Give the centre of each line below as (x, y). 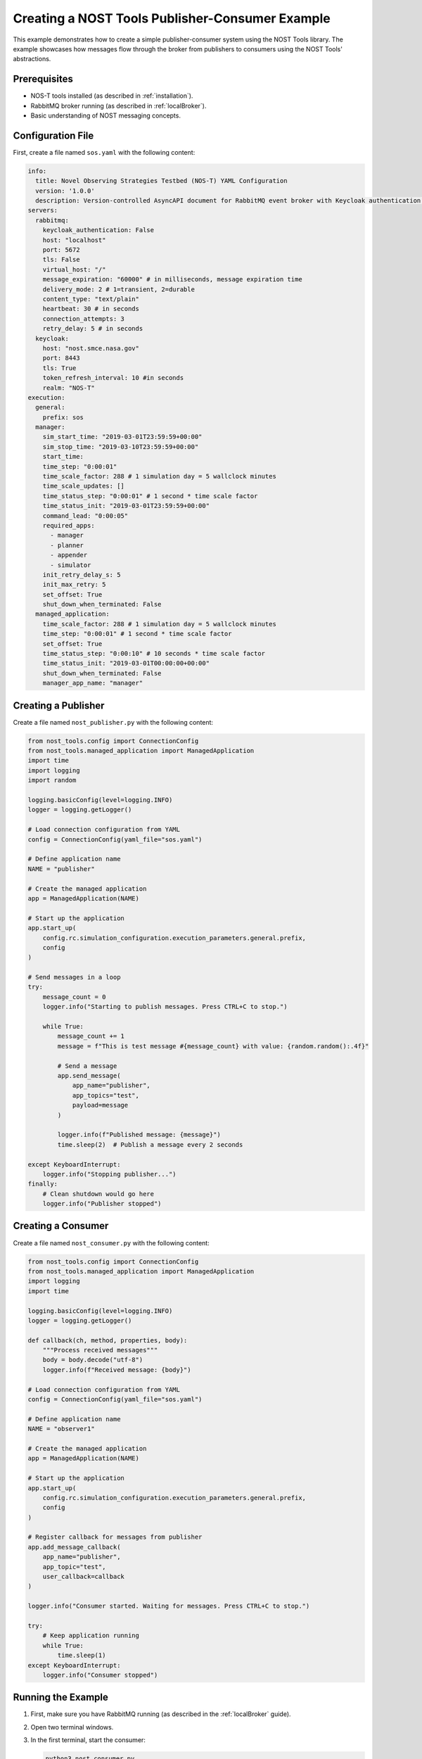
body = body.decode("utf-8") (93, 1360)
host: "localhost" (74, 240)
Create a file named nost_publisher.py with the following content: (113, 722)
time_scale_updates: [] (83, 486)
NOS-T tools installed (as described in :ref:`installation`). (112, 96)
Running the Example (61, 1697)
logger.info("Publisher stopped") (102, 1204)
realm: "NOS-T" (69, 388)
